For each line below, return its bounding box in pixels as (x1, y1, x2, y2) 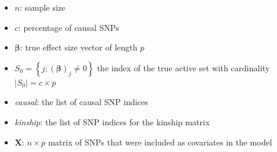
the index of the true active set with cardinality (97, 61, 270, 74)
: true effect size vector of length (20, 41, 138, 53)
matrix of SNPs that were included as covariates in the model (48, 135, 272, 148)
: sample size (20, 1, 66, 13)
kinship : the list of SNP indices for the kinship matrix (14, 115, 210, 128)
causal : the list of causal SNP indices (14, 96, 148, 108)
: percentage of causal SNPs (18, 21, 119, 33)
